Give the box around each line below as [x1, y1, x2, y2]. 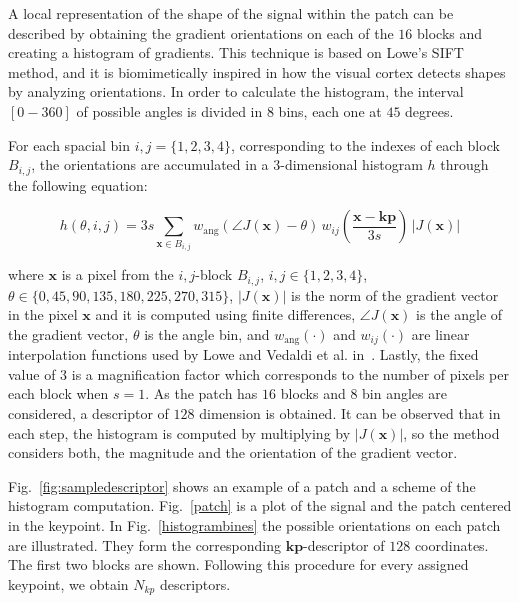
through [440, 154, 489, 175]
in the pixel [8, 304, 78, 325]
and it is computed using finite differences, [95, 304, 356, 325]
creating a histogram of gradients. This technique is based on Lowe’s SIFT [8, 42, 464, 63]
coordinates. [414, 534, 489, 555]
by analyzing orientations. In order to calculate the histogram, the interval [8, 81, 464, 102]
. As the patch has [145, 383, 258, 404]
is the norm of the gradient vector [291, 284, 499, 305]
